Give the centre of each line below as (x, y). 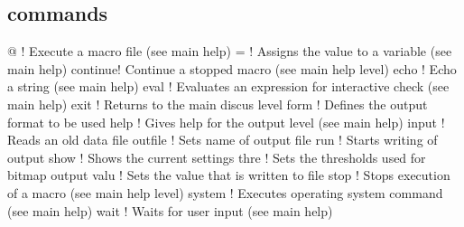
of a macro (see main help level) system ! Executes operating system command (225, 192)
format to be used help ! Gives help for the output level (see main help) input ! (226, 122)
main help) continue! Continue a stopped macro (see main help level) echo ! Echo (232, 68)
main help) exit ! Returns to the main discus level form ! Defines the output (218, 104)
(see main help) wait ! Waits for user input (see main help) (170, 210)
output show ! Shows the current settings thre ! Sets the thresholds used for (217, 157)
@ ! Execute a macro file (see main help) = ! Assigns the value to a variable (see (230, 51)
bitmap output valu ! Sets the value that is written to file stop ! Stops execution (229, 175)
